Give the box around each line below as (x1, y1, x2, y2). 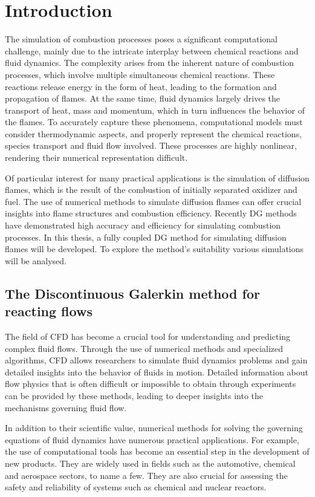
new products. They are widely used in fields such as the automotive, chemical (5, 456, 296, 469)
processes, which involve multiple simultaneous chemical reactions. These (5, 68, 275, 80)
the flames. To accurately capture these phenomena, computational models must (5, 115, 303, 128)
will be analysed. (5, 254, 67, 267)
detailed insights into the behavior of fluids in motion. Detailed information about (5, 365, 308, 378)
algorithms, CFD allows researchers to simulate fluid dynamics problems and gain (5, 354, 308, 366)
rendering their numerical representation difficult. (5, 151, 188, 164)
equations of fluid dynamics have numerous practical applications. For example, (5, 433, 299, 446)
